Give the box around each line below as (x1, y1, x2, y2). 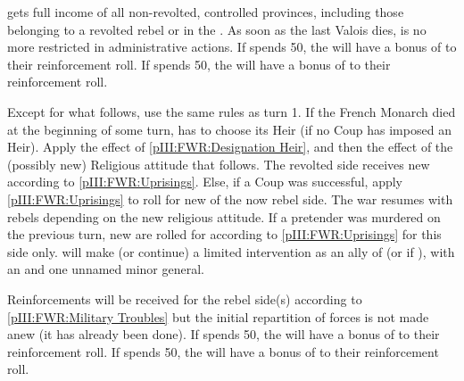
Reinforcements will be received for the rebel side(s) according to (7, 289, 362, 308)
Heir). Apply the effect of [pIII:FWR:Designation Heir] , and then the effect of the (7, 137, 453, 156)
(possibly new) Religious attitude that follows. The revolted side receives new (7, 154, 430, 173)
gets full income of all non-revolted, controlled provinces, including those (7, 3, 404, 21)
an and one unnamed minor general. (7, 260, 204, 278)
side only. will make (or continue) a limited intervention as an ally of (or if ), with (7, 242, 455, 261)
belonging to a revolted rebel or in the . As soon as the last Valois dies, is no (7, 20, 427, 38)
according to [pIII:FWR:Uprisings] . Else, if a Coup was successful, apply (7, 172, 403, 191)
